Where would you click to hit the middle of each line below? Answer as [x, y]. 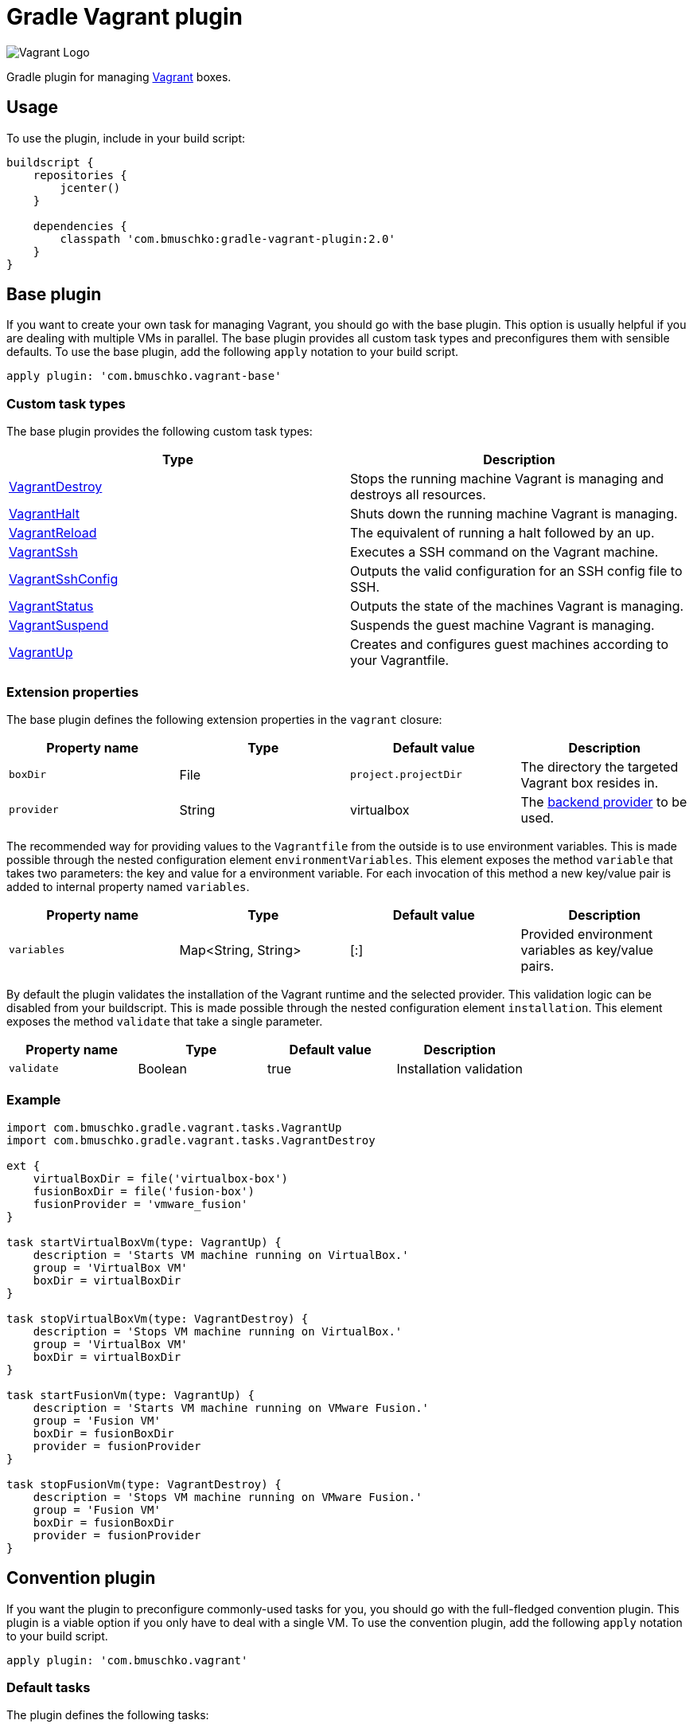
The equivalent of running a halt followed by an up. [502, 533]
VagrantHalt [44, 514]
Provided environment [587, 934]
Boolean [162, 1068]
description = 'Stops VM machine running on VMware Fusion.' [228, 1497]
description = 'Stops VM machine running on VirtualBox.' [218, 1331]
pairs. [537, 966]
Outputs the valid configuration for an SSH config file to [516, 571]
